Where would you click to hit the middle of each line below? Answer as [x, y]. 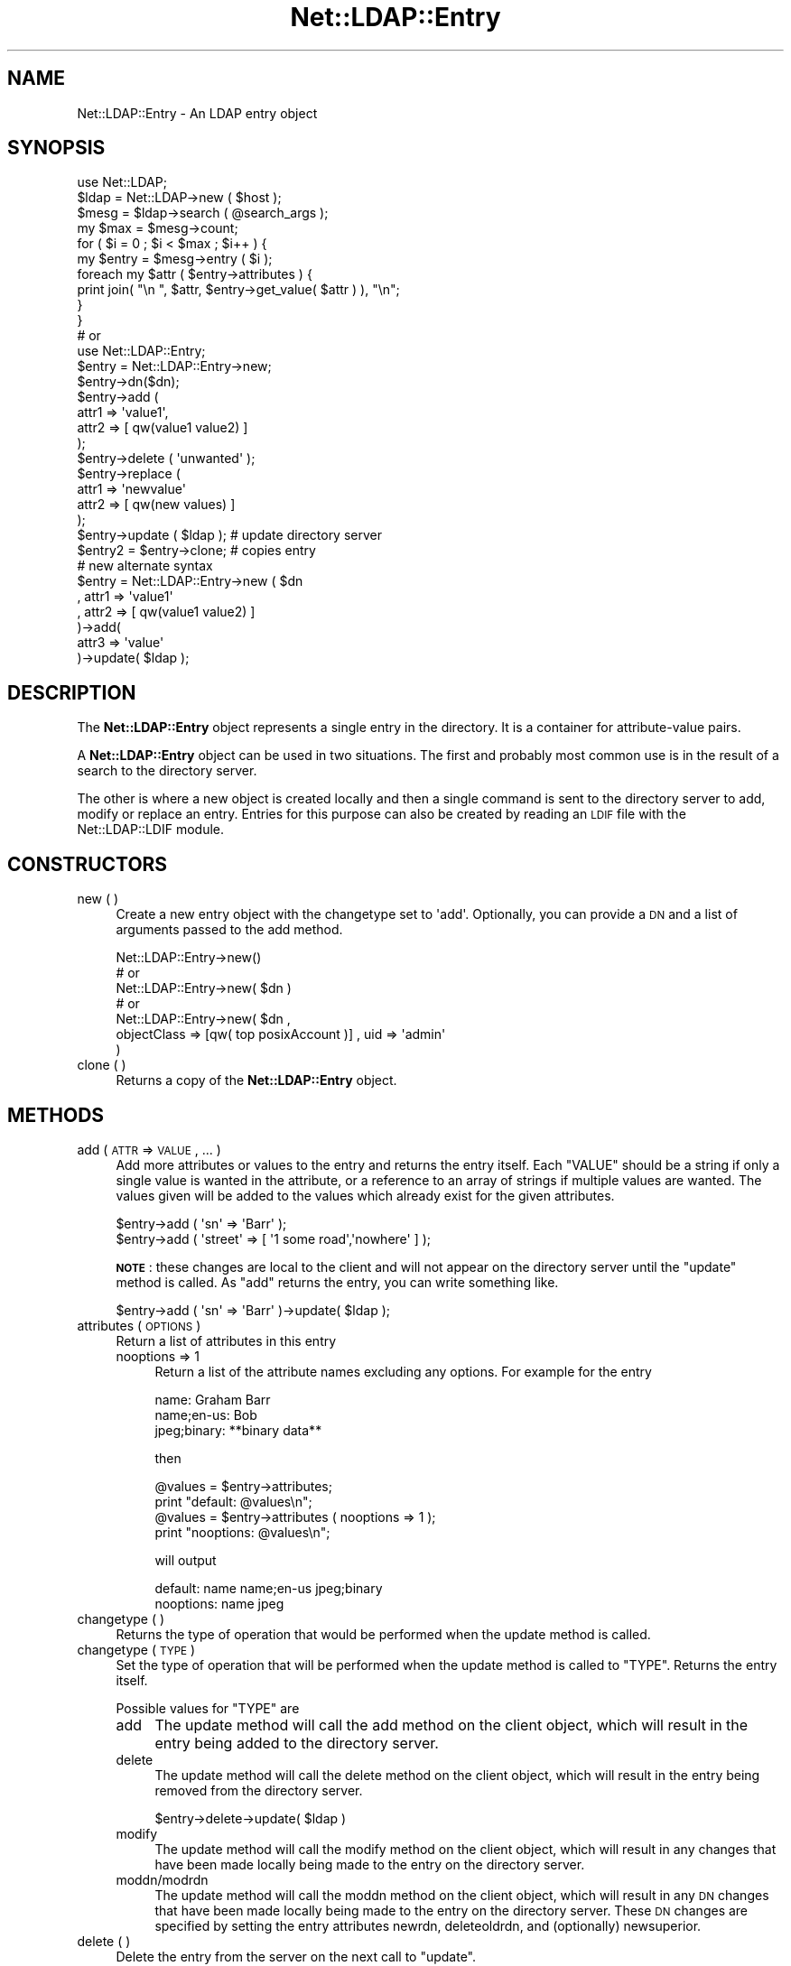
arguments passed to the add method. [229, 930]
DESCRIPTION [72, 692]
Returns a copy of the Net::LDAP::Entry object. [256, 1080]
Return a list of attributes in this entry [226, 1340]
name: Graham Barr [213, 1399]
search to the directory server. [167, 771]
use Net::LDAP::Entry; [141, 351]
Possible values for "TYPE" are [208, 1708]
